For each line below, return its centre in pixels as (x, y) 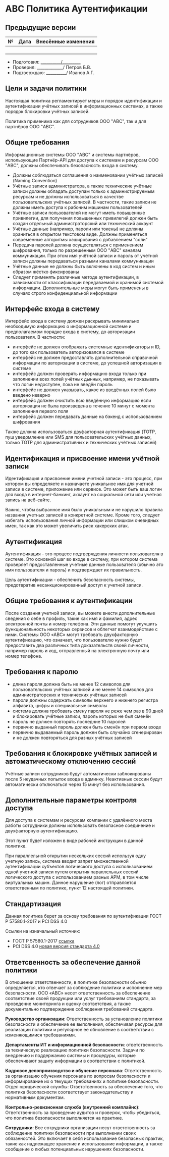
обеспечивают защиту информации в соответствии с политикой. (75, 1061)
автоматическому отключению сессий (71, 761)
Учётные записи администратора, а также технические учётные (82, 186)
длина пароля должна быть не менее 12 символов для (71, 684)
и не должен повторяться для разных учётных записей (72, 738)
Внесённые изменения (65, 42)
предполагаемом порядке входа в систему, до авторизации (70, 332)
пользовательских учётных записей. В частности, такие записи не (84, 202)
